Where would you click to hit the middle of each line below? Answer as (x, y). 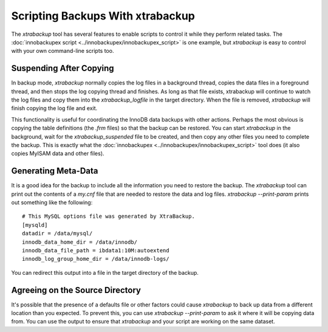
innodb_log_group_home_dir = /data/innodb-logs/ (96, 259)
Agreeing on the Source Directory (76, 290)
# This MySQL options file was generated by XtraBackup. (109, 216)
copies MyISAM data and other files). (58, 154)
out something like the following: (52, 202)
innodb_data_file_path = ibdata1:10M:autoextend (96, 250)
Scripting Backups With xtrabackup (103, 16)
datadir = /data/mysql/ (57, 233)
